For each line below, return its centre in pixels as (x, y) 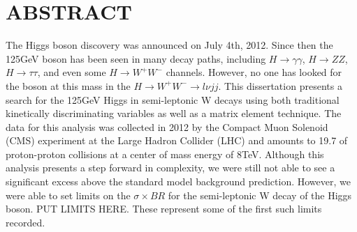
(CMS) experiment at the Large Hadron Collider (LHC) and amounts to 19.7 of (177, 140)
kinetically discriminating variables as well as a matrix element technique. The (174, 113)
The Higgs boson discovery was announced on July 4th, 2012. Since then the (169, 45)
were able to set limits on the (68, 195)
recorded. (25, 222)
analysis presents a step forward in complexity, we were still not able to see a (170, 168)
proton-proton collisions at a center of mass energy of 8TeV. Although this (165, 154)
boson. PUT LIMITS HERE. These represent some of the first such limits (164, 209)
